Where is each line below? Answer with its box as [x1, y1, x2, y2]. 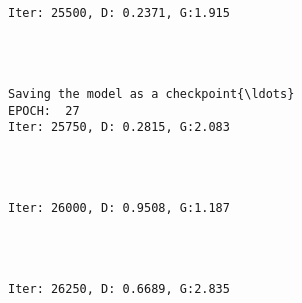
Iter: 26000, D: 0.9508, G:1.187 [8, 201, 230, 216]
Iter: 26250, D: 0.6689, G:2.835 [8, 282, 230, 297]
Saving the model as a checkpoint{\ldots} [8, 87, 295, 102]
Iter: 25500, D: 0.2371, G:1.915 [8, 6, 230, 21]
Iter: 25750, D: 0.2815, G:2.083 [8, 120, 230, 135]
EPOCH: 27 [8, 103, 80, 118]
